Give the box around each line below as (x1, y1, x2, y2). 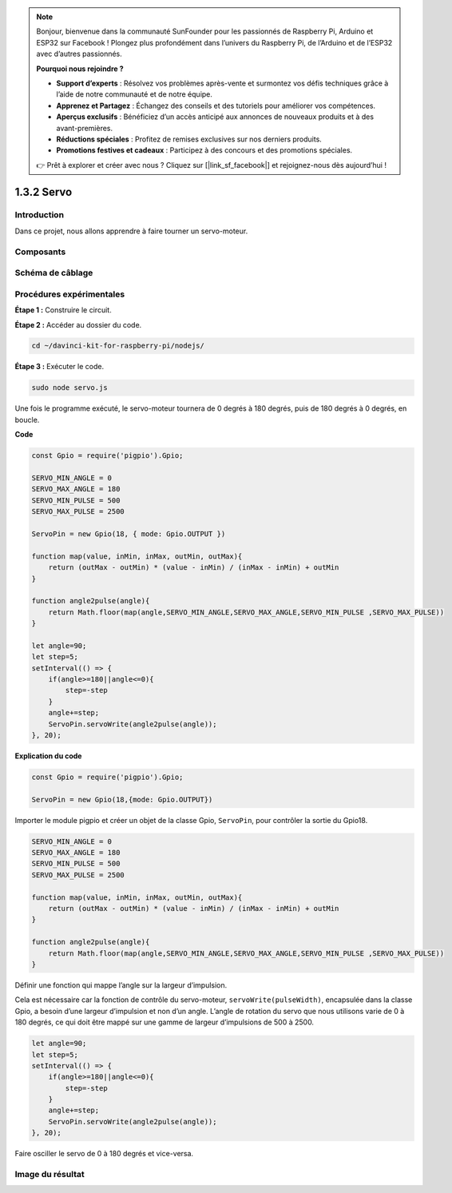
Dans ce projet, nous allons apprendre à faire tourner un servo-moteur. (14, 226, 248, 236)
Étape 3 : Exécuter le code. (14, 362, 104, 372)
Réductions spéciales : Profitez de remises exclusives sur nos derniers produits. (56, 134, 323, 144)
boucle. (14, 415, 40, 424)
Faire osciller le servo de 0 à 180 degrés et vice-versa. (14, 1149, 194, 1159)
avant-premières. (56, 123, 113, 133)
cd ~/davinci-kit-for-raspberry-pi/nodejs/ (31, 341, 205, 351)
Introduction (14, 209, 64, 221)
